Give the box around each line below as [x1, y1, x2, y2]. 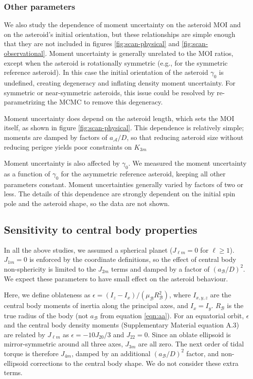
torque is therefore [4, 348, 59, 358]
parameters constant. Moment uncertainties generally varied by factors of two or [4, 179, 244, 189]
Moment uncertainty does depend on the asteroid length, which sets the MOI [4, 113, 235, 123]
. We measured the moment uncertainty [128, 158, 247, 168]
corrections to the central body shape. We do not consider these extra [30, 358, 239, 368]
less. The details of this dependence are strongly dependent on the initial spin [4, 189, 235, 199]
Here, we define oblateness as [4, 290, 90, 300]
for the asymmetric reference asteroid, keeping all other [61, 168, 226, 178]
